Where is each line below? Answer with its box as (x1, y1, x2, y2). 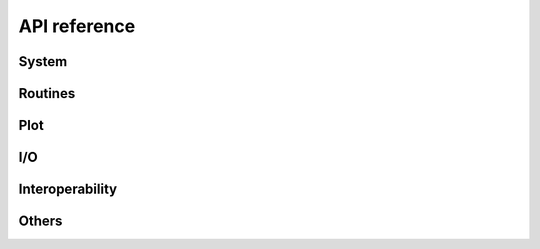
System (18, 53, 68, 70)
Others (18, 213, 63, 230)
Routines (18, 85, 76, 102)
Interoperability (18, 181, 118, 198)
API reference (18, 15, 136, 37)
